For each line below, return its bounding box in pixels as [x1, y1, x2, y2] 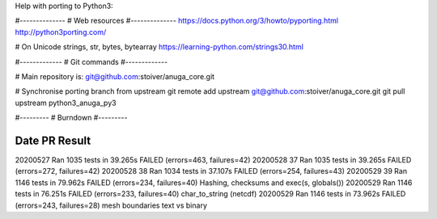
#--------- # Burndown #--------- [15, 113, 128, 123]
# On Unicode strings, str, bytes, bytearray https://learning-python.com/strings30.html [15, 42, 303, 52]
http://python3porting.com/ [15, 27, 107, 36]
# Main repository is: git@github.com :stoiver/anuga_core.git [15, 71, 214, 81]
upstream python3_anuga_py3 [15, 98, 117, 107]
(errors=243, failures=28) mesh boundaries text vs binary [15, 200, 208, 210]
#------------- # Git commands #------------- [15, 57, 168, 66]
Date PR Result [15, 133, 91, 147]
